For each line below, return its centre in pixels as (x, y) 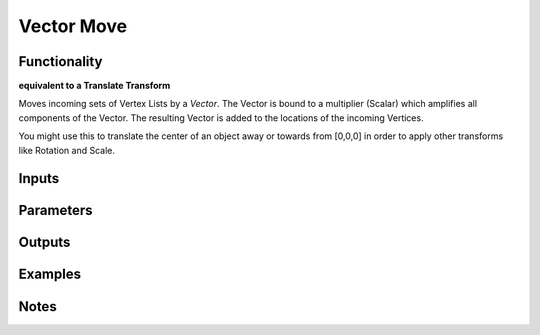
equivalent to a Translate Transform (94, 86)
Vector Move (73, 26)
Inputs (39, 178)
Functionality (60, 61)
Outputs (44, 242)
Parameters (55, 210)
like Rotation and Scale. (66, 150)
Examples (50, 274)
